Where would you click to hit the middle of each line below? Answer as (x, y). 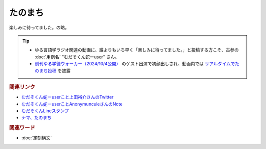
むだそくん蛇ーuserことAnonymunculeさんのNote (72, 104)
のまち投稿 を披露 (53, 71)
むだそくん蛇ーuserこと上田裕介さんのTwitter (67, 97)
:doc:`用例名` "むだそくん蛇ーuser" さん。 (77, 57)
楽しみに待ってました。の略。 (39, 27)
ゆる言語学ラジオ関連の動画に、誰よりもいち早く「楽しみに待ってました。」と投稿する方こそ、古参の (137, 50)
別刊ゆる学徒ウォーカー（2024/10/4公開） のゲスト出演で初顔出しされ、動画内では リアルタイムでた (137, 64)
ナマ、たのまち (36, 118)
